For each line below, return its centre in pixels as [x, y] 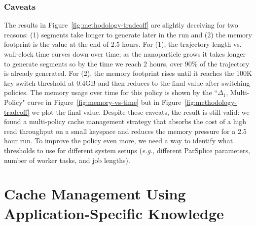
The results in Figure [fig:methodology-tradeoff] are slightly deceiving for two [121, 25]
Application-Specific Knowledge [114, 213]
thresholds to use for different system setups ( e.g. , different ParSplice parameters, [127, 150]
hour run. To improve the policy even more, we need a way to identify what [119, 141]
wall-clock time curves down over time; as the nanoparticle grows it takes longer [125, 54]
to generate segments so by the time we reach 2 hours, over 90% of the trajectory [127, 63]
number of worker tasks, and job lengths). [67, 160]
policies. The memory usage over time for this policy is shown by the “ [111, 92]
